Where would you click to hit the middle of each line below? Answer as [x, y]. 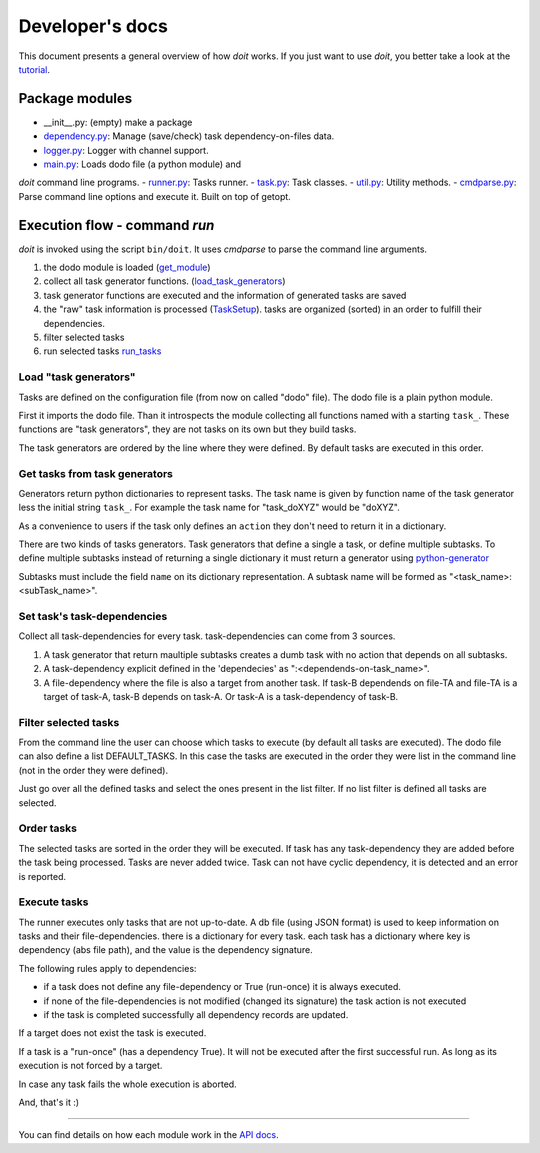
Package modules [75, 98]
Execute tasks [53, 902]
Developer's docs [93, 26]
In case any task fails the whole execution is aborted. [127, 1084]
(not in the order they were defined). [93, 770]
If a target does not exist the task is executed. [112, 1033]
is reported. [42, 876]
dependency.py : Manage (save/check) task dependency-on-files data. [189, 136]
